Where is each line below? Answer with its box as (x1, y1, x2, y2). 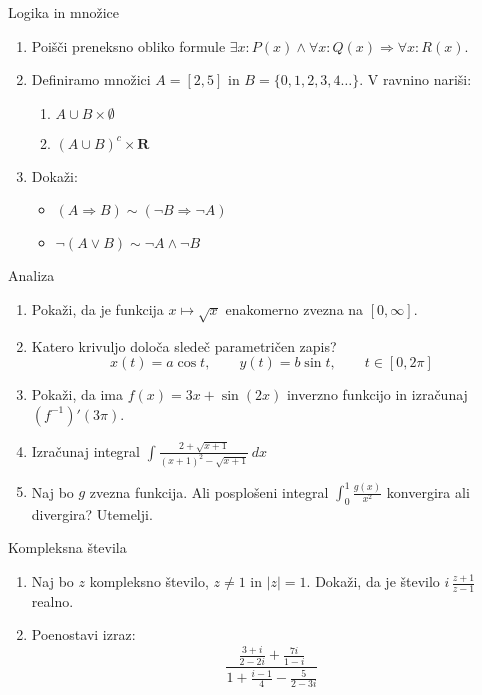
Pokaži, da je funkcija (31, 298, 164, 319)
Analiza (8, 265, 55, 286)
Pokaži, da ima (31, 384, 123, 405)
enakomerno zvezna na (225, 298, 364, 319)
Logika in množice (8, 2, 120, 22)
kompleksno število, (89, 571, 209, 592)
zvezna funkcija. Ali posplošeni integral (89, 481, 329, 502)
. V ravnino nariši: (359, 69, 472, 90)
